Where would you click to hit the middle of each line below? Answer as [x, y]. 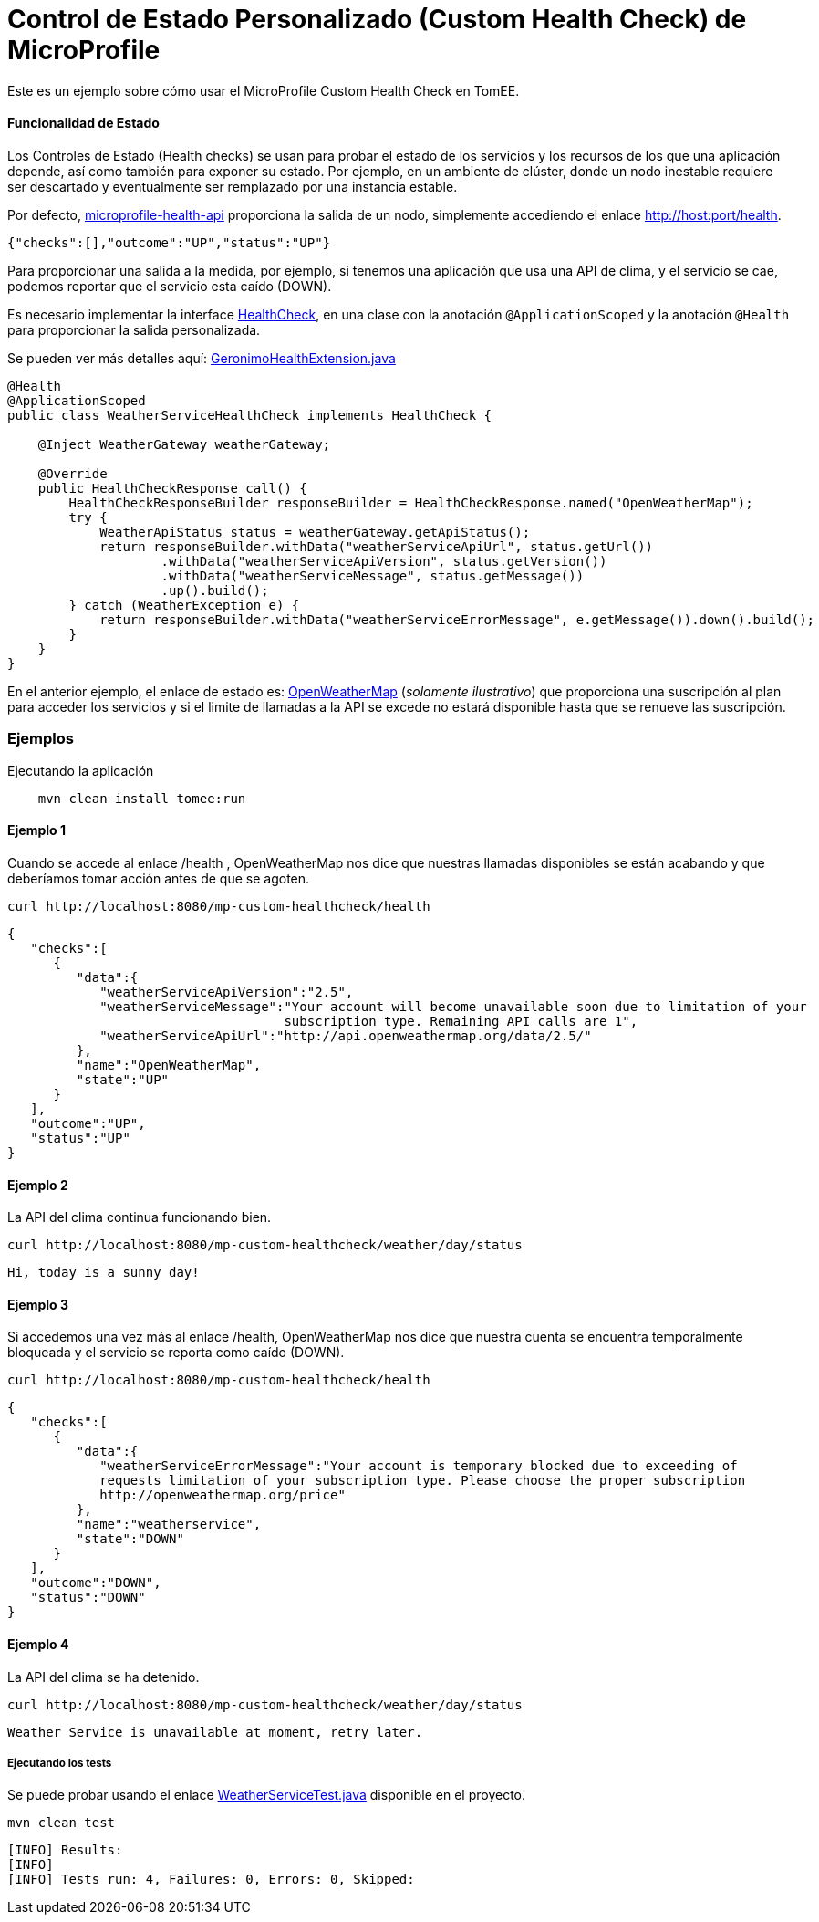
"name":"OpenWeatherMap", [169, 1065]
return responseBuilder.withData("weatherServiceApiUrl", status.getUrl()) [377, 546]
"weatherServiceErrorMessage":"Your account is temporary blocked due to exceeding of [419, 1466]
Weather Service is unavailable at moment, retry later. [215, 1732]
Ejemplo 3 [38, 1304]
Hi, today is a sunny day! [104, 1273]
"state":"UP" [123, 1079]
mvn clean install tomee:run [142, 798]
